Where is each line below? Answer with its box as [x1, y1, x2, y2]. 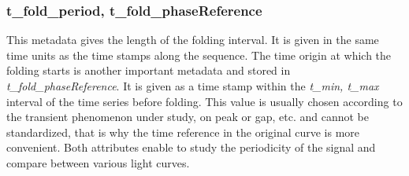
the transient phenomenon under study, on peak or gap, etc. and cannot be [6, 108, 369, 125]
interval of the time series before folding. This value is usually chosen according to [6, 93, 403, 109]
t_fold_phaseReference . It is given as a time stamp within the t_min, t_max [6, 78, 379, 93]
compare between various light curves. [6, 154, 190, 170]
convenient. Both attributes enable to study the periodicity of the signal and [6, 139, 376, 156]
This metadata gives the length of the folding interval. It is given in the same [6, 31, 379, 48]
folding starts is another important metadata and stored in [6, 62, 291, 79]
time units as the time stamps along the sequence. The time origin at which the [6, 46, 392, 63]
